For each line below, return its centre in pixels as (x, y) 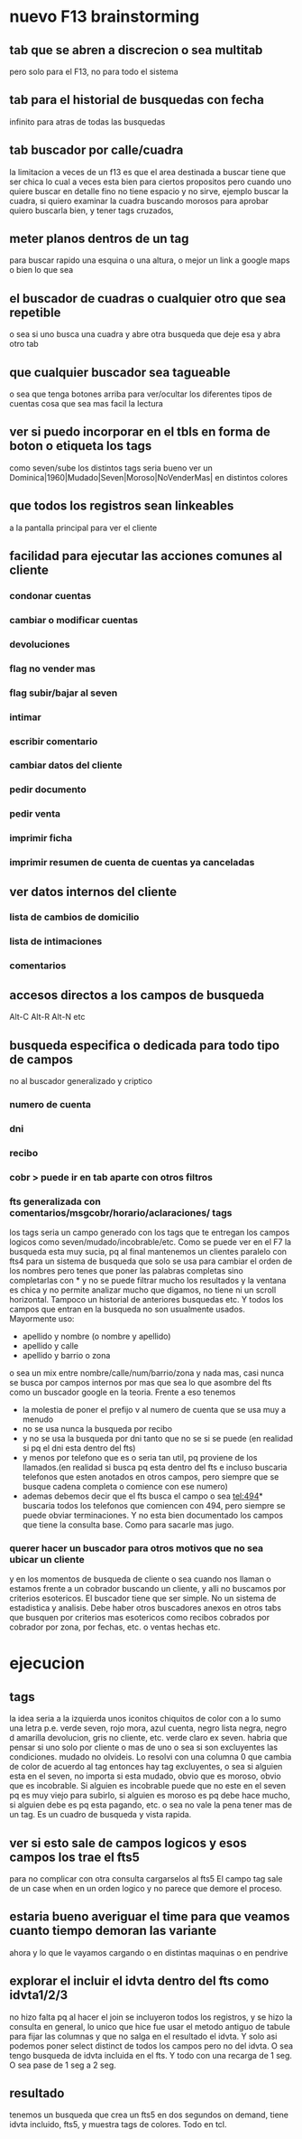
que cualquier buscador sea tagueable (120, 372)
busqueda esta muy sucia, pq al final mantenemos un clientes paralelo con (148, 1251)
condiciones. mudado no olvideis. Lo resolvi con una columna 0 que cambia (151, 1757)
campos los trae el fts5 (74, 1857)
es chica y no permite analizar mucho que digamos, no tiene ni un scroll (143, 1290)
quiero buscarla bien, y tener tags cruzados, (92, 210)
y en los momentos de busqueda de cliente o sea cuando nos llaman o (141, 1579)
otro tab (24, 344)
